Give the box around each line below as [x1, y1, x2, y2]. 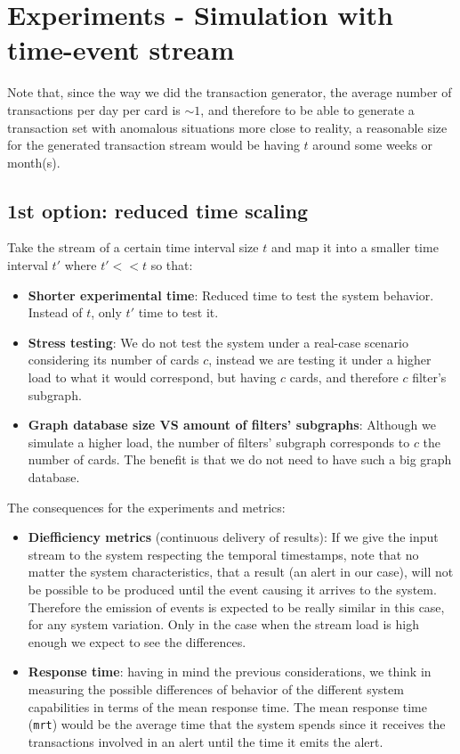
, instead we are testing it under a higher [208, 350, 432, 369]
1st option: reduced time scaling [7, 196, 309, 224]
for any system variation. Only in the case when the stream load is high [28, 615, 419, 634]
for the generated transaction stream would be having [7, 135, 300, 154]
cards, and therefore [289, 368, 399, 387]
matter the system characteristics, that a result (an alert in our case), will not [28, 562, 454, 581]
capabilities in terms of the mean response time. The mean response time [28, 697, 427, 716]
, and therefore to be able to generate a [200, 100, 415, 119]
